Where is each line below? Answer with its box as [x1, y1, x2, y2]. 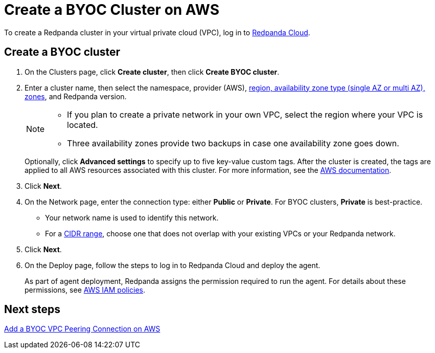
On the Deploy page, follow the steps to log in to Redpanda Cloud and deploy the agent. [25, 260, 320, 270]
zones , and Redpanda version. [25, 92, 127, 101]
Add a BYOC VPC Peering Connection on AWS [4, 324, 161, 334]
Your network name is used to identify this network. [45, 213, 219, 222]
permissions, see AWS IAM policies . [25, 285, 146, 294]
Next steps [4, 303, 60, 316]
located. [67, 119, 98, 130]
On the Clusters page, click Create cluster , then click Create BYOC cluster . [25, 67, 280, 76]
